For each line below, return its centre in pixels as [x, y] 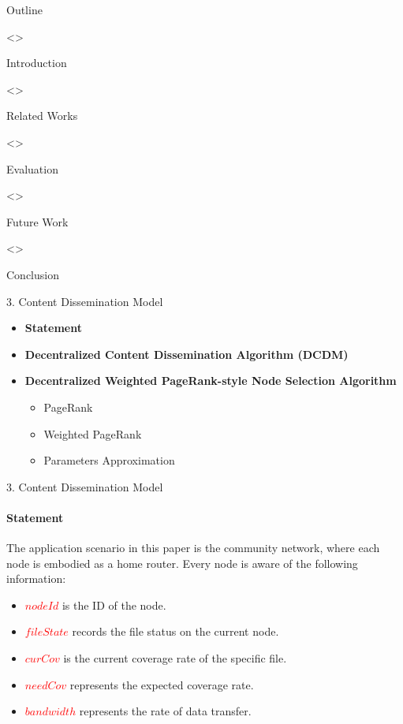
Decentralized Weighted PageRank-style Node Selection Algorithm [211, 381]
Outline [24, 9]
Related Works [42, 116]
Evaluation [32, 168]
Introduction [37, 63]
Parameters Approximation [109, 460]
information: [36, 578]
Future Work [37, 221]
